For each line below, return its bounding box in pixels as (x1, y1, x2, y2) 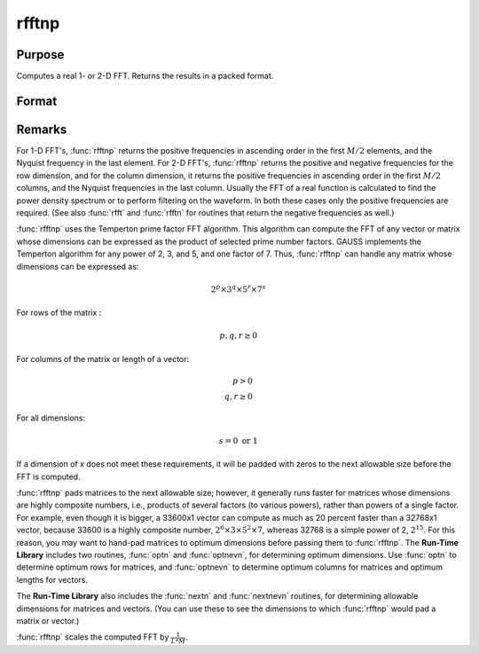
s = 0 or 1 (218, 436, 258, 445)
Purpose (16, 47, 65, 62)
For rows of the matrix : (16, 307, 102, 319)
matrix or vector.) (16, 615, 80, 625)
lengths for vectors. (16, 574, 89, 585)
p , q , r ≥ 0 (219, 331, 257, 341)
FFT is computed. (16, 471, 81, 482)
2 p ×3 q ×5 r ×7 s (210, 283, 266, 295)
